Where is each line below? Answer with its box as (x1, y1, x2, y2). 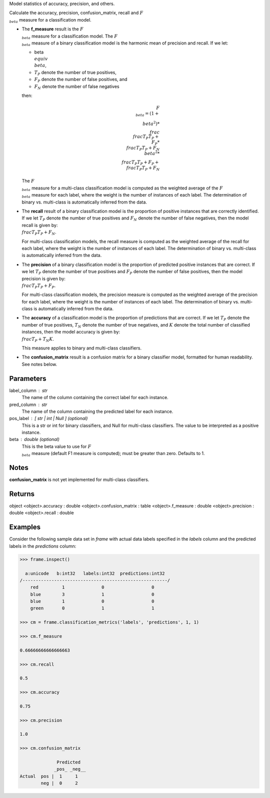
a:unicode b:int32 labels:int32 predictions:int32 (25, 570, 165, 576)
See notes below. (21, 361, 57, 367)
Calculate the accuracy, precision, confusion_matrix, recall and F (9, 10, 143, 16)
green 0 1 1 (30, 605, 154, 611)
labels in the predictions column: (9, 543, 76, 549)
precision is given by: (21, 275, 66, 281)
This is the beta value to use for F (21, 443, 91, 449)
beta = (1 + (135, 110, 159, 117)
